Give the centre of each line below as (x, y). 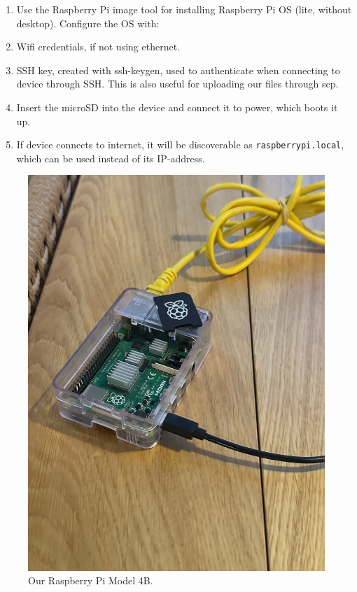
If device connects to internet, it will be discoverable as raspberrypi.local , (180, 145)
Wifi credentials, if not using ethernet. (98, 47)
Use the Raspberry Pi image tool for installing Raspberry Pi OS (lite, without (184, 9)
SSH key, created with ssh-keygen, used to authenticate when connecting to (178, 70)
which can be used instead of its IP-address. (111, 158)
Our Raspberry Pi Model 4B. (91, 580)
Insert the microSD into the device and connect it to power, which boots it (177, 107)
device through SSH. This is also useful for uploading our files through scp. (177, 84)
